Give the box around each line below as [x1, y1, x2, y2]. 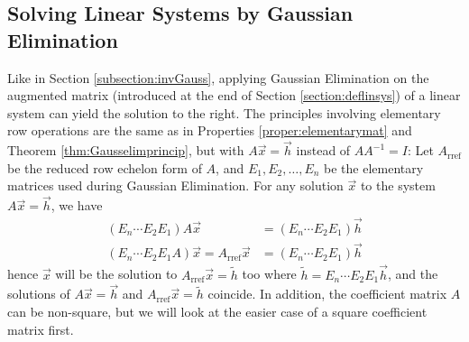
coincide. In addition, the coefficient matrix [207, 284, 447, 303]
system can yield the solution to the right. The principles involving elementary [7, 103, 441, 122]
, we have [51, 196, 103, 215]
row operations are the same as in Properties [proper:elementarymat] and [7, 121, 412, 140]
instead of [296, 141, 351, 160]
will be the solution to [55, 264, 178, 283]
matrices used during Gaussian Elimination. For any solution [7, 176, 344, 195]
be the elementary [324, 158, 424, 177]
